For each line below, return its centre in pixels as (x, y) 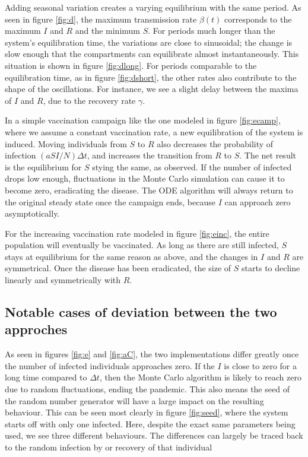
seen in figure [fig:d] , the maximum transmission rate (101, 19)
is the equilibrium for (43, 166)
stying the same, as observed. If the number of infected (192, 166)
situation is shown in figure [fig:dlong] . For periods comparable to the (131, 65)
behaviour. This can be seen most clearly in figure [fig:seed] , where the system (147, 412)
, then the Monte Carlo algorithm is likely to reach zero (200, 377)
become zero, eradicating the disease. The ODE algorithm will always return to (149, 190)
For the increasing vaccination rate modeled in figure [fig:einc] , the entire (137, 233)
